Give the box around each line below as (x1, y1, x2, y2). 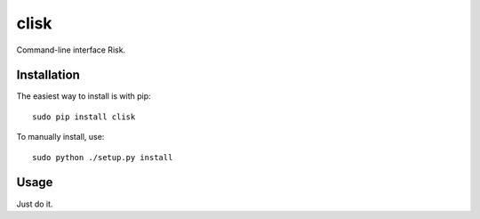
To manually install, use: (16, 132, 105, 142)
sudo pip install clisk (32, 111, 136, 122)
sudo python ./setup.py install (32, 152, 173, 162)
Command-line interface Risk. (16, 45, 126, 55)
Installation (16, 68, 80, 83)
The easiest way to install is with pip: (16, 91, 151, 101)
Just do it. (16, 199, 53, 209)
